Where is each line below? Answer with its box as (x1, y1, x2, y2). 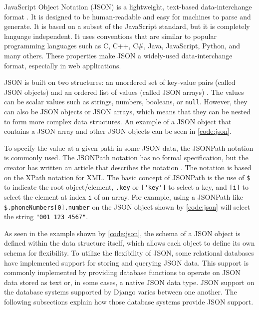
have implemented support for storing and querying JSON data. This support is (4, 257, 249, 268)
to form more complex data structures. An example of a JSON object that (4, 116, 232, 126)
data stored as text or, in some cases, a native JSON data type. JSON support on (4, 277, 255, 287)
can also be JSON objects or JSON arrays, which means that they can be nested (4, 106, 251, 116)
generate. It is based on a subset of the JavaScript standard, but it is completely (4, 21, 250, 31)
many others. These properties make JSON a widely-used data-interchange (4, 50, 233, 60)
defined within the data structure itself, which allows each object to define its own (4, 238, 255, 248)
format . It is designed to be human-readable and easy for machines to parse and (4, 11, 251, 21)
